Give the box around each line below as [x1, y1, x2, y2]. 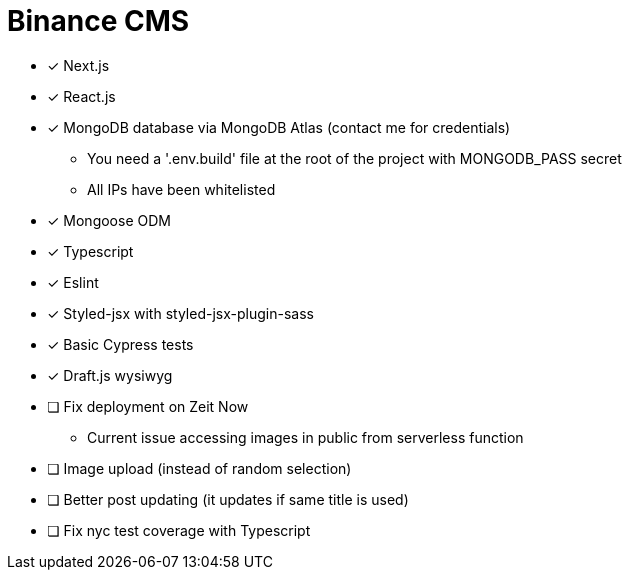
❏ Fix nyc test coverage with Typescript [47, 521, 311, 539]
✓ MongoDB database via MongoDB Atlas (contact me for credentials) [47, 118, 511, 136]
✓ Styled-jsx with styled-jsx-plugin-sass [47, 304, 314, 322]
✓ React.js [47, 87, 116, 105]
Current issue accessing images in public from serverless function [87, 428, 524, 446]
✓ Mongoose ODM [47, 211, 171, 229]
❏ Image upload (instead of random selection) [47, 459, 352, 477]
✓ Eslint [47, 273, 99, 291]
